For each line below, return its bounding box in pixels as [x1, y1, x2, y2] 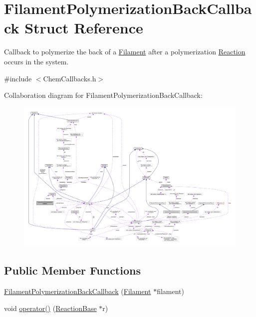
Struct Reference [24, 17, 143, 38]
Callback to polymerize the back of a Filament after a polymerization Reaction [4, 46, 246, 57]
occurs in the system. [4, 56, 69, 66]
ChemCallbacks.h [43, 73, 96, 83]
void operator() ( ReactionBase [4, 303, 97, 313]
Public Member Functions [4, 263, 141, 278]
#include [4, 73, 32, 83]
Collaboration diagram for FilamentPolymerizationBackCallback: [4, 90, 203, 100]
